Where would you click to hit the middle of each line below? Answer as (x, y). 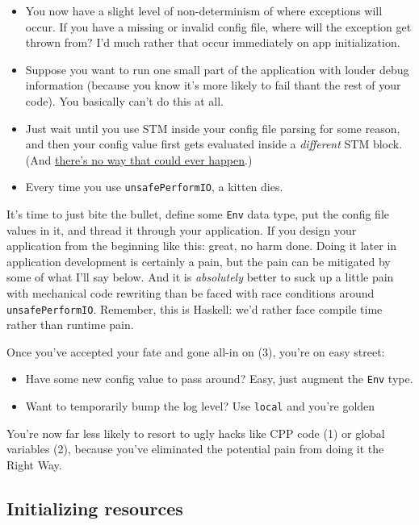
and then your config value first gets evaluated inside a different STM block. (214, 144)
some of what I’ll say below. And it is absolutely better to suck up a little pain (200, 277)
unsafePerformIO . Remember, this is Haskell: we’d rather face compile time (195, 308)
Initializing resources (95, 508)
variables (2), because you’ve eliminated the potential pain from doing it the (195, 449)
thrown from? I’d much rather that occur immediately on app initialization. (213, 42)
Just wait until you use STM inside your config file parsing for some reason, (213, 128)
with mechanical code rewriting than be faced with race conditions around (191, 293)
